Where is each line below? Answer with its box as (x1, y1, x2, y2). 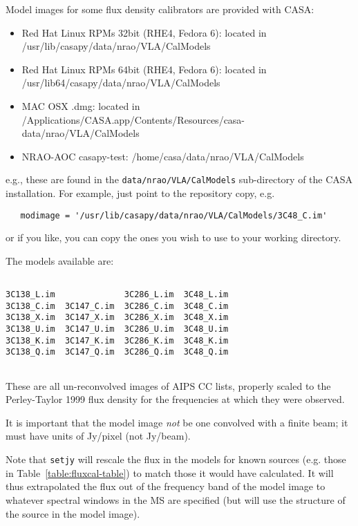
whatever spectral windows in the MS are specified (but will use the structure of (6, 492, 346, 507)
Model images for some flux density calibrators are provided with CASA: (6, 2, 314, 16)
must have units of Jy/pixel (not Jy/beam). (6, 429, 191, 443)
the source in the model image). (6, 506, 140, 520)
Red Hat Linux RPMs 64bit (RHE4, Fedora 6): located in (21, 62, 267, 76)
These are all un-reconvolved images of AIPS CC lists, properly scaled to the (6, 378, 331, 393)
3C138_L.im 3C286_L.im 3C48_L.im (6, 290, 229, 300)
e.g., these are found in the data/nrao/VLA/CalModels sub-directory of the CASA (6, 172, 353, 187)
